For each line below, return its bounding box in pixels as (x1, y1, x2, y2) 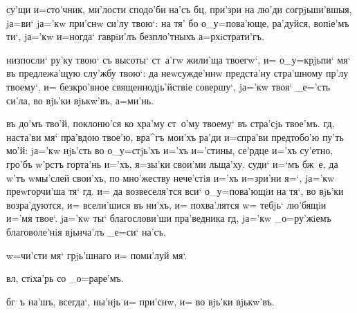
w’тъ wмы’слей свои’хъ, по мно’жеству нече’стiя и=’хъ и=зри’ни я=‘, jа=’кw (6, 170, 335, 184)
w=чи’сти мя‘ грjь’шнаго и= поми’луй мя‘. (6, 247, 187, 262)
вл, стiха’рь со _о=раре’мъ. (6, 271, 124, 285)
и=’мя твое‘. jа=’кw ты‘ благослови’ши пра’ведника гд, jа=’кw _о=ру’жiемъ (6, 211, 331, 225)
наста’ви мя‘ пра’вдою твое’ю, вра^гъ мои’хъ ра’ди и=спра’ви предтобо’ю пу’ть (6, 129, 344, 144)
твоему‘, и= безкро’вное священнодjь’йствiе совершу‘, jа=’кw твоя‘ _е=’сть (6, 79, 331, 93)
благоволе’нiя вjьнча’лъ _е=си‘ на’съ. (6, 224, 166, 238)
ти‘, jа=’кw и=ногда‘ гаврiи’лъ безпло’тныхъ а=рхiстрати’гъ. (6, 29, 264, 44)
